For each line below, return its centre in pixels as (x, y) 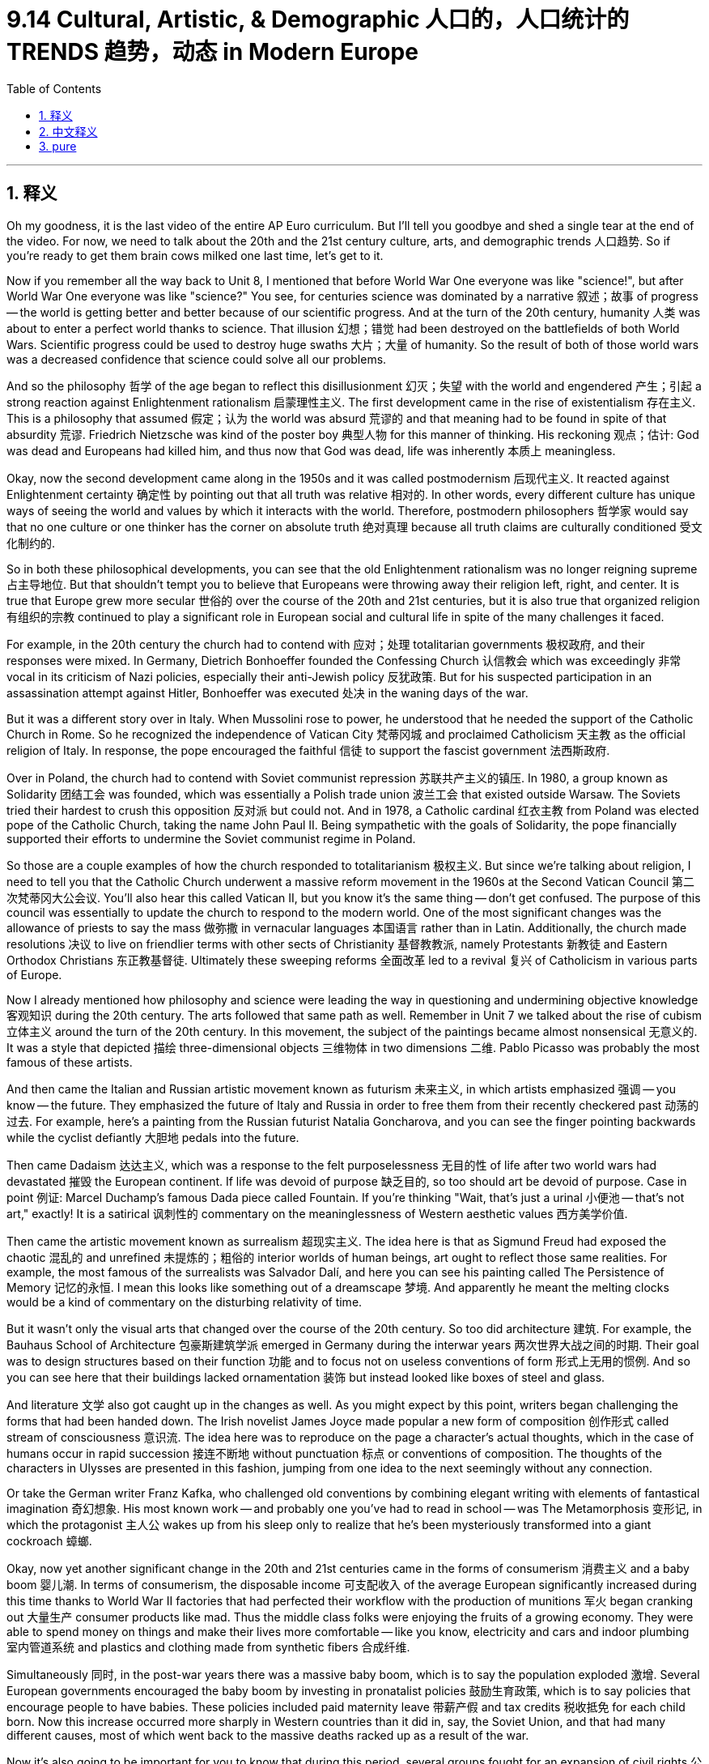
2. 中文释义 (68, 131)
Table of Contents (54, 88)
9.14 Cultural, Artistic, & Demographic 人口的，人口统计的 (318, 19)
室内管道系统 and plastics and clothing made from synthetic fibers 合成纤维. (208, 1647)
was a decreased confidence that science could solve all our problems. (197, 359)
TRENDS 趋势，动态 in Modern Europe (212, 52)
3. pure (58, 146)
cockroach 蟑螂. (49, 1540)
